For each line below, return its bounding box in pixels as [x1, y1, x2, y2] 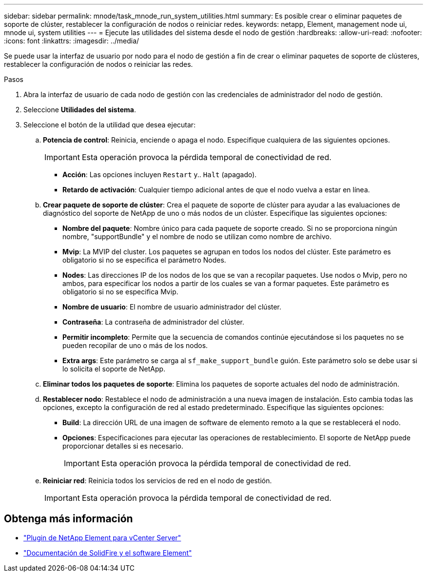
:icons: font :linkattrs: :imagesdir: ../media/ [4, 37, 139, 45]
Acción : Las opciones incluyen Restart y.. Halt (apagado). [62, 170, 257, 179]
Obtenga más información [4, 513, 133, 525]
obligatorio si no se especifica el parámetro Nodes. [62, 256, 226, 264]
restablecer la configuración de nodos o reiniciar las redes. [4, 60, 193, 68]
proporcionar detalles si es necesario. [62, 442, 183, 450]
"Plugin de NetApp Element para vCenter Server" [23, 533, 181, 542]
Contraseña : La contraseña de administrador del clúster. [62, 318, 244, 326]
